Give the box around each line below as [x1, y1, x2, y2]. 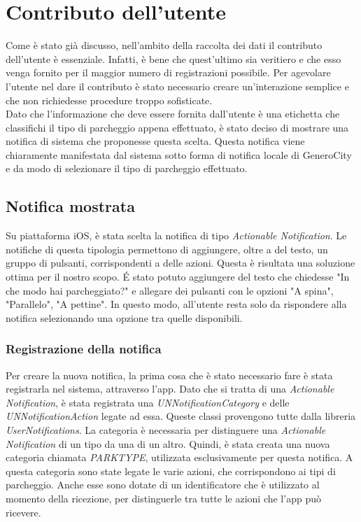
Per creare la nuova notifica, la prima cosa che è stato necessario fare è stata [6, 367, 333, 382]
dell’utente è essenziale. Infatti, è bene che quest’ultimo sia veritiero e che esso [6, 51, 341, 66]
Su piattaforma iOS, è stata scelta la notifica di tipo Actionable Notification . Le [6, 228, 347, 243]
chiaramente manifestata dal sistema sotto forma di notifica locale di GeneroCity [6, 147, 352, 162]
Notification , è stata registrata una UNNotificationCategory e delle [6, 395, 290, 409]
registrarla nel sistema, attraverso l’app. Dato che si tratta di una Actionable [6, 381, 334, 396]
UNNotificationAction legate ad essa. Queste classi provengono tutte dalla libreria [6, 409, 356, 423]
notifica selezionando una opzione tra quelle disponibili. [6, 310, 243, 325]
